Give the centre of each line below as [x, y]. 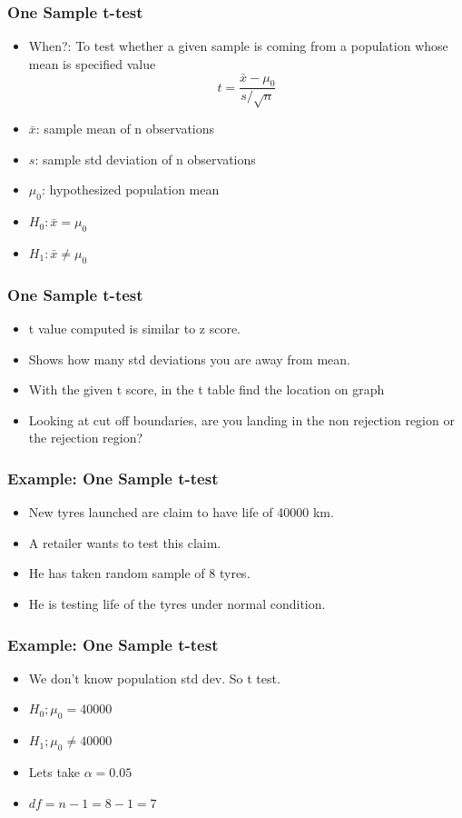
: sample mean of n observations [125, 129]
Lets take [54, 771]
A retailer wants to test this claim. [125, 542]
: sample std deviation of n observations [145, 159]
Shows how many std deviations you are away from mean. [189, 359]
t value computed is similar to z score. [135, 329]
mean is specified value [92, 63]
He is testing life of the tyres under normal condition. [177, 603]
